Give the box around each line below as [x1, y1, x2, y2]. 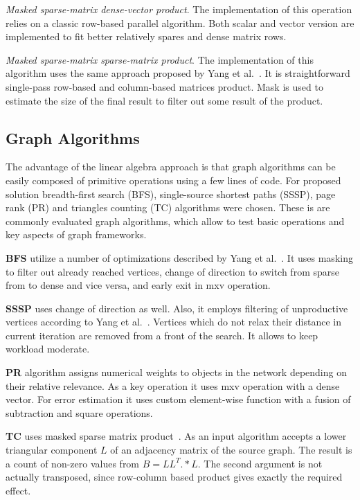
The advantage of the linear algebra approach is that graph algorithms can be [6, 159, 336, 174]
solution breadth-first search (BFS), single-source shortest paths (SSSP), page [6, 186, 336, 201]
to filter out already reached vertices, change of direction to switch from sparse [6, 264, 339, 278]
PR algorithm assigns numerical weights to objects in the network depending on [6, 365, 347, 380]
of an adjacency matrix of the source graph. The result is [110, 443, 352, 457]
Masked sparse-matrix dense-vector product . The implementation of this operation [6, 2, 352, 16]
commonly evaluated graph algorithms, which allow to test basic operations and [6, 213, 345, 228]
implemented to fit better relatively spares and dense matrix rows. [6, 29, 287, 44]
